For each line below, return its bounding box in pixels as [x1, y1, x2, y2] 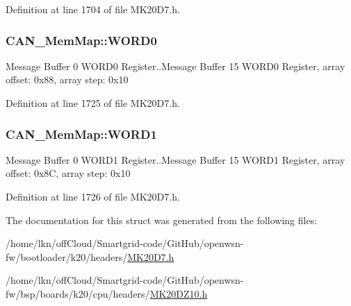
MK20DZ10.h [149, 286, 208, 300]
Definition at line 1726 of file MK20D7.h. [6, 189, 180, 203]
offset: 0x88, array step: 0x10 [6, 72, 129, 87]
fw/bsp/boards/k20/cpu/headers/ [6, 286, 150, 300]
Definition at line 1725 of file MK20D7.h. [6, 96, 180, 110]
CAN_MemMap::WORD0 [6, 31, 157, 49]
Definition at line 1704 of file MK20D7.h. [6, 2, 180, 16]
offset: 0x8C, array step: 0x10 [6, 166, 131, 180]
